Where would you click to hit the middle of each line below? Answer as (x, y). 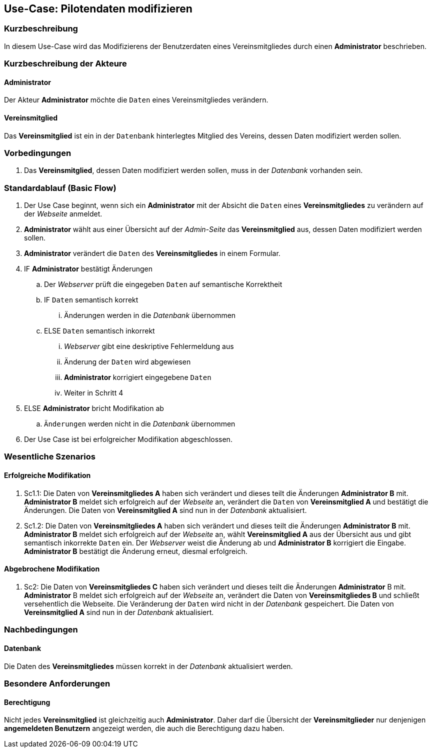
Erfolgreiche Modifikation (47, 475)
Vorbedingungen (38, 153)
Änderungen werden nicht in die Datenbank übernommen (140, 424)
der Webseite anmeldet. (63, 214)
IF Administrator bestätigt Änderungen (88, 269)
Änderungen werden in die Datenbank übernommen (150, 315)
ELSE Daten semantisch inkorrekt (99, 331)
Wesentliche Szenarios (50, 457)
